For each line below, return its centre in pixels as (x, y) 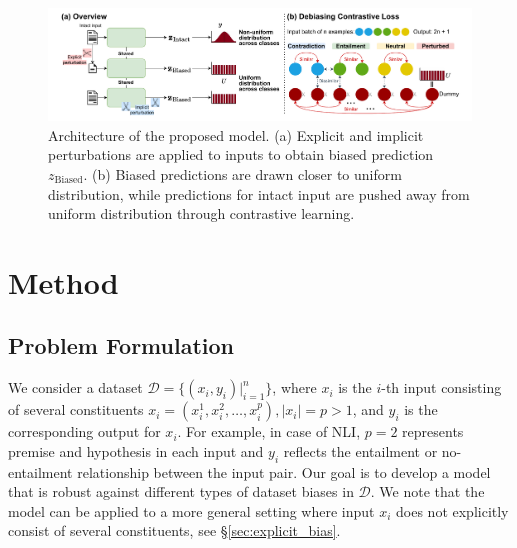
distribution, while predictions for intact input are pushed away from (259, 193)
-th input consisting (441, 387)
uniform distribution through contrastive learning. (201, 213)
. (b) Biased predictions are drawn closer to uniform (242, 173)
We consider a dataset (75, 387)
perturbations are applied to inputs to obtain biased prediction (241, 154)
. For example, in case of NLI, (269, 431)
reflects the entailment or (360, 450)
